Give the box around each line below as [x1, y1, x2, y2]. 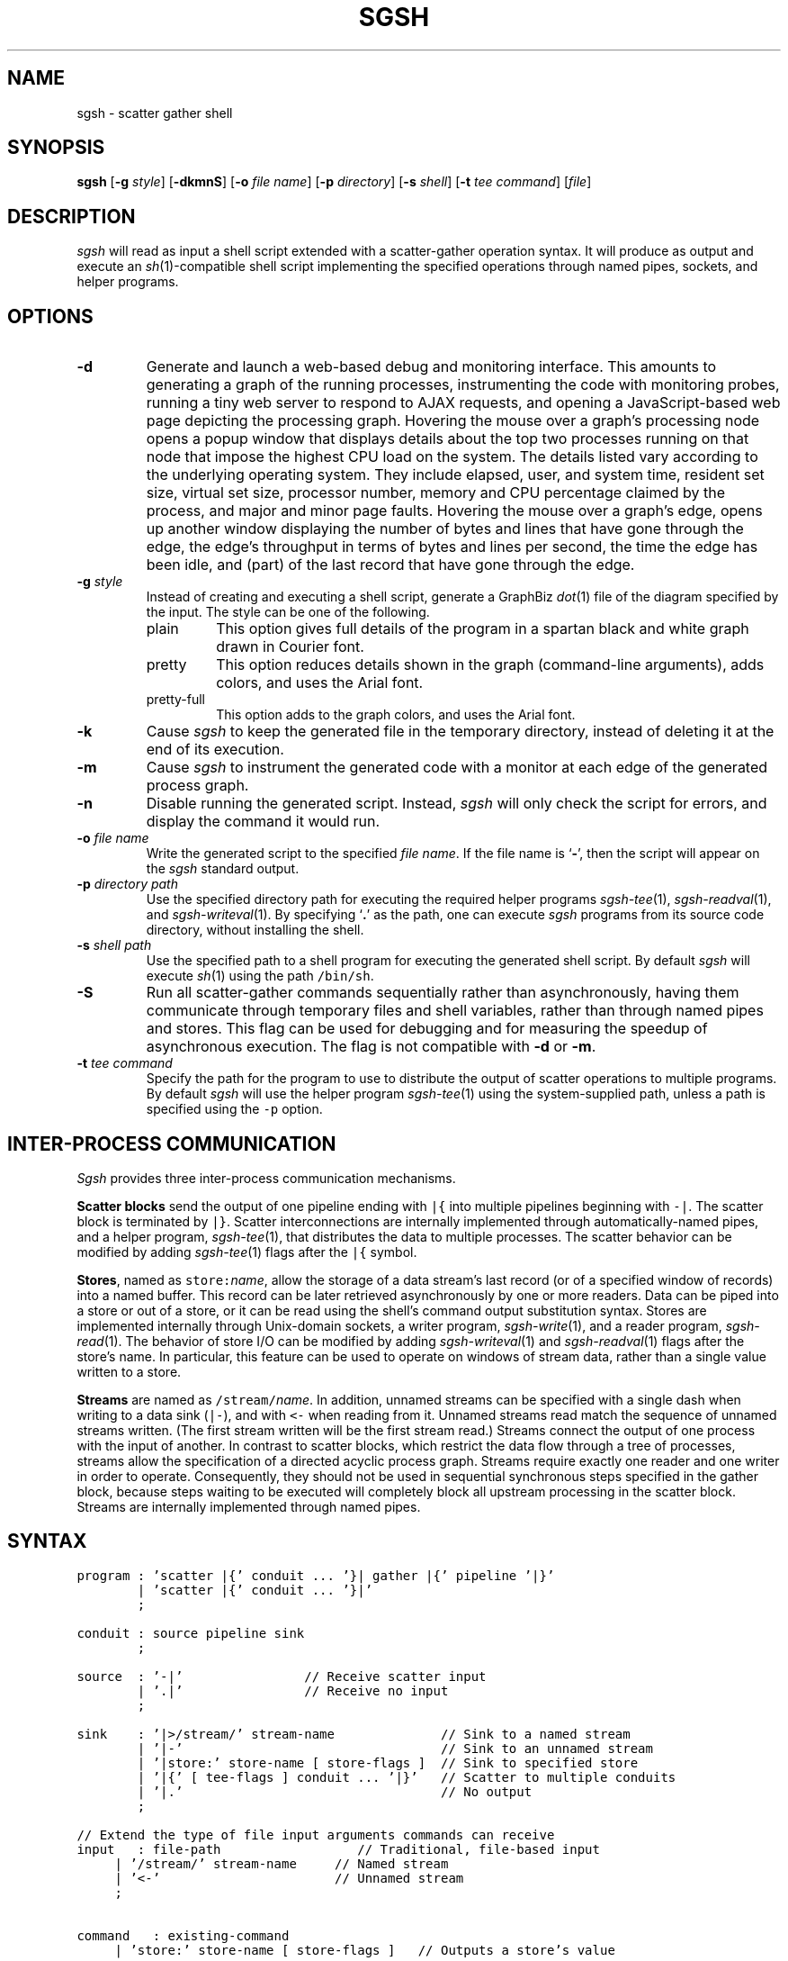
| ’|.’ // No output [137, 1784, 533, 1799]
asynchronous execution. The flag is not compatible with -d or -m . [146, 1037, 596, 1056]
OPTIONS [7, 304, 94, 328]
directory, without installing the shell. [146, 922, 364, 938]
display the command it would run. [146, 812, 381, 831]
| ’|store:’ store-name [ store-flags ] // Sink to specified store [137, 1755, 639, 1770]
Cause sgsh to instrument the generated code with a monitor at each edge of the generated [146, 758, 768, 777]
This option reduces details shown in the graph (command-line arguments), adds [216, 655, 765, 674]
